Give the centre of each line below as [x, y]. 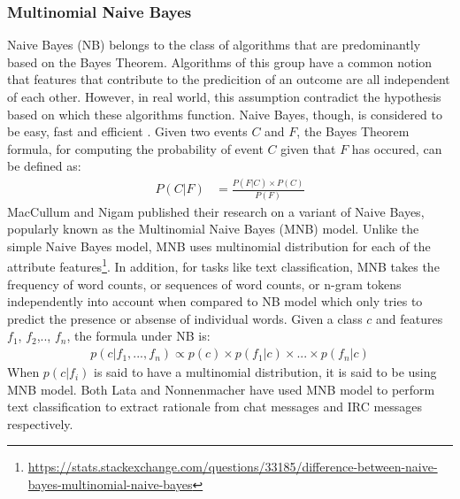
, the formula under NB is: [138, 336]
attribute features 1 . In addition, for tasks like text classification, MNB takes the [223, 265]
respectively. [40, 423]
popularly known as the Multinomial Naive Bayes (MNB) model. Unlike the [213, 229]
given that [308, 148]
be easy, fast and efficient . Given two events [127, 131]
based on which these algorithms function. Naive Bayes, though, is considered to [225, 114]
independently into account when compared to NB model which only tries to [215, 301]
